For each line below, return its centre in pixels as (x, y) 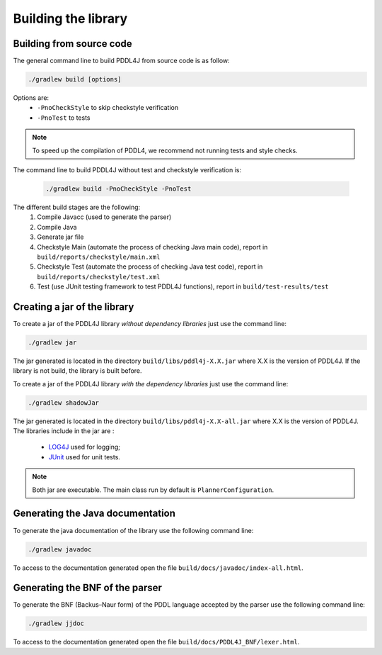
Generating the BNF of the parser (88, 588)
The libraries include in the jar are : (64, 431)
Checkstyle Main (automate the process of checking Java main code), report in (152, 247)
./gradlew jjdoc (56, 623)
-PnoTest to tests (64, 118)
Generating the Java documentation (94, 514)
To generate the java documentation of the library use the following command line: (133, 530)
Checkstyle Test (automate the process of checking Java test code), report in (150, 267)
